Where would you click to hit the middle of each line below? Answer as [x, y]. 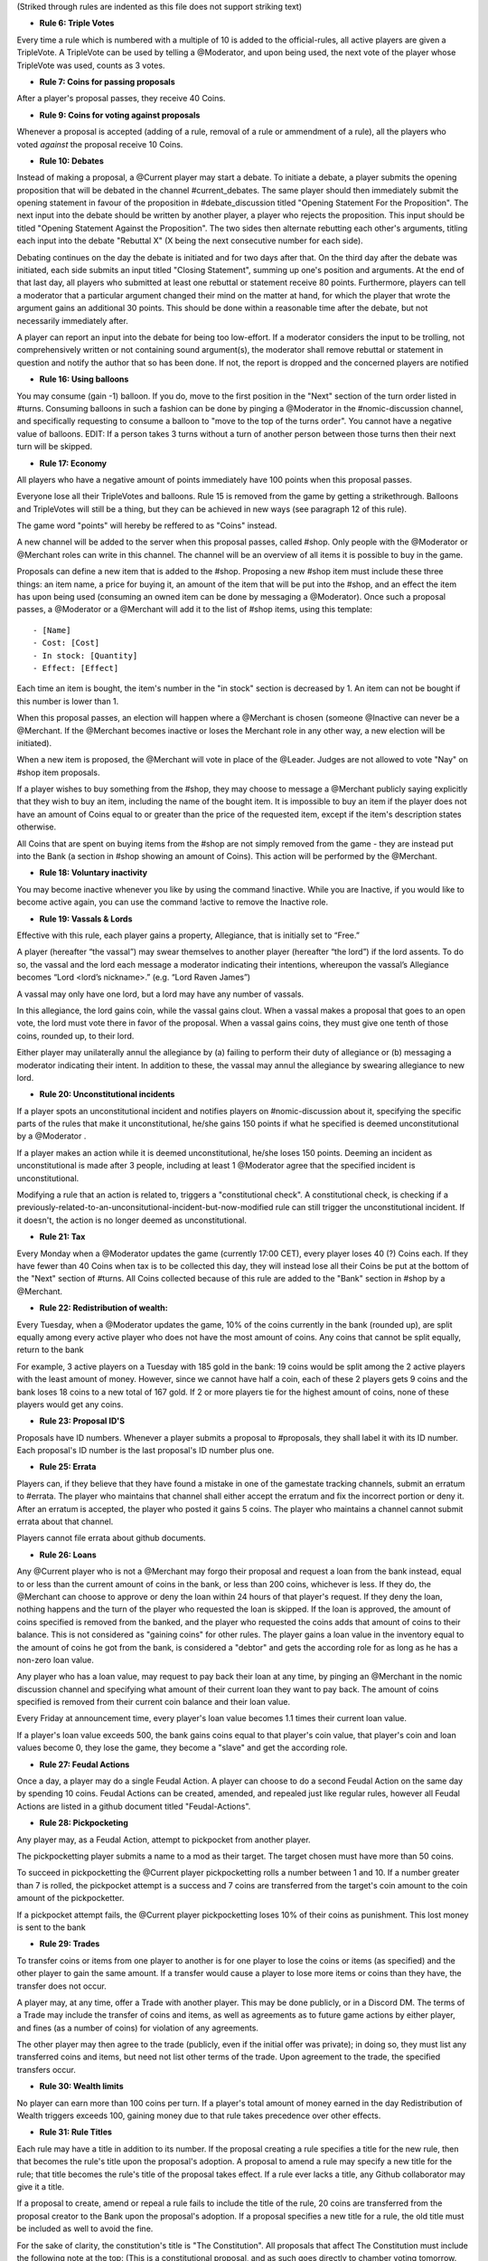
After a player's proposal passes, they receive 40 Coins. [121, 99]
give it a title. [41, 2186]
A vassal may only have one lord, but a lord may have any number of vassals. [160, 994]
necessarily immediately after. [72, 320]
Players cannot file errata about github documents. [112, 1538]
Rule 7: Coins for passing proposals [107, 81]
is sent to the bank [51, 1927]
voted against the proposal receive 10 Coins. [100, 144]
